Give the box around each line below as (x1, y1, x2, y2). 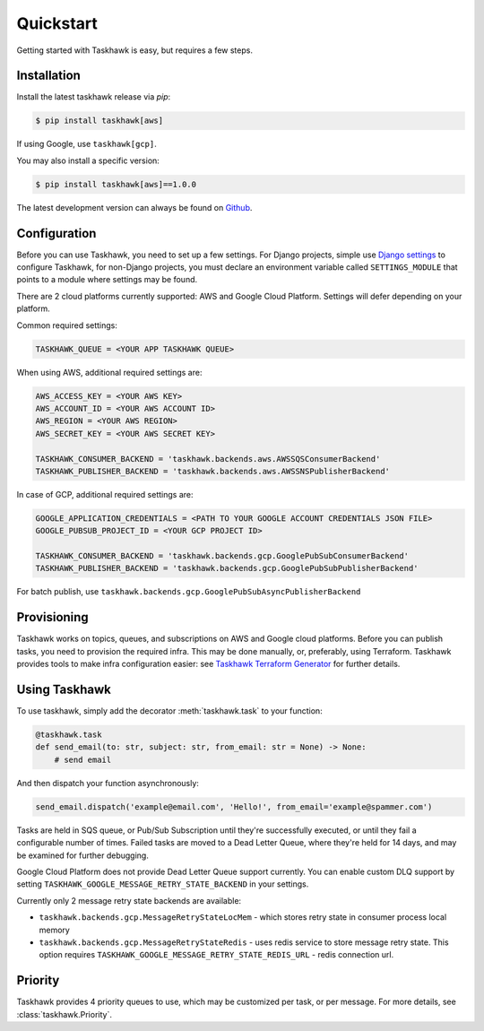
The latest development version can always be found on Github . (16, 202, 253, 212)
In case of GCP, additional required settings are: (16, 489, 194, 499)
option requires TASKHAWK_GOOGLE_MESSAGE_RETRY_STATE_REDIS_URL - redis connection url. (39, 949, 394, 960)
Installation (16, 68, 81, 83)
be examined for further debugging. (16, 850, 150, 861)
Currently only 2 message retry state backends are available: (16, 895, 242, 905)
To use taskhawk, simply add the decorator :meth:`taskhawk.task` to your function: (16, 706, 323, 716)
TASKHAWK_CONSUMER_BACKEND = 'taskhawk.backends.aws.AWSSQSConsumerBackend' (35, 454, 381, 464)
